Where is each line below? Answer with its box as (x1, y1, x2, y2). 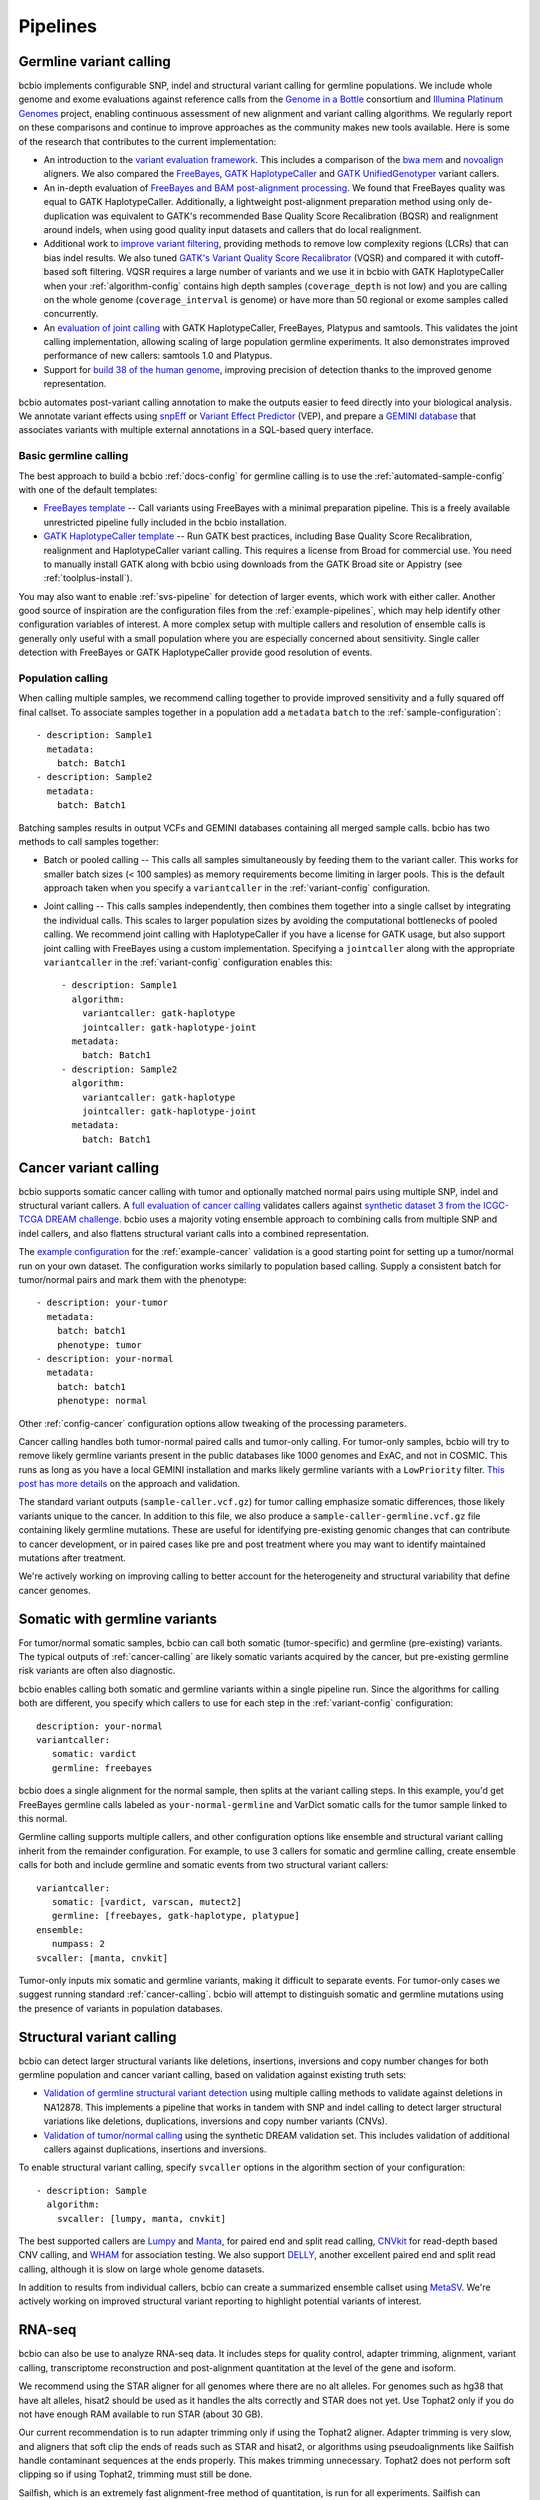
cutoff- (475, 251, 505, 264)
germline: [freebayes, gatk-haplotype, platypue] (51, 1910, 300, 1922)
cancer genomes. (18, 1584, 91, 1596)
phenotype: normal (56, 1395, 148, 1407)
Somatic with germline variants (18, 1610, 218, 1627)
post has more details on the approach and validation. (18, 1478, 240, 1490)
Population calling (18, 671, 109, 685)
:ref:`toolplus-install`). (43, 572, 133, 584)
